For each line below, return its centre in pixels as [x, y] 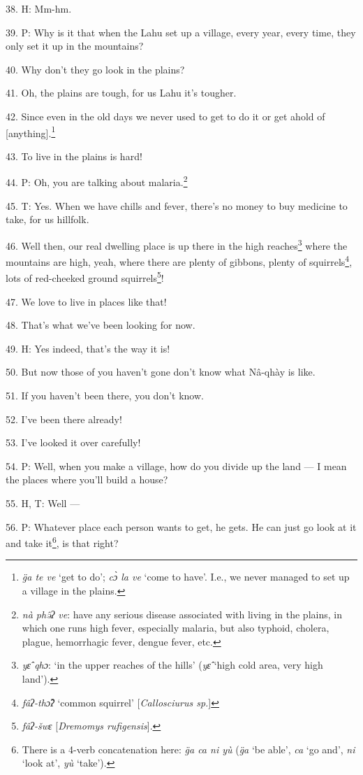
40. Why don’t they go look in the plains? [95, 69]
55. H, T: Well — [43, 503]
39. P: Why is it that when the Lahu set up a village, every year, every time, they [181, 32]
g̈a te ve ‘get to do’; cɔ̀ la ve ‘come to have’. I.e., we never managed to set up [186, 577]
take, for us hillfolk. [47, 219]
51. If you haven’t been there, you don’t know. [105, 395]
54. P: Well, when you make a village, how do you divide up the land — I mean [176, 465]
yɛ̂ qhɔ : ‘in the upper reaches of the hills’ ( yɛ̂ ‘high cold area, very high [172, 665]
